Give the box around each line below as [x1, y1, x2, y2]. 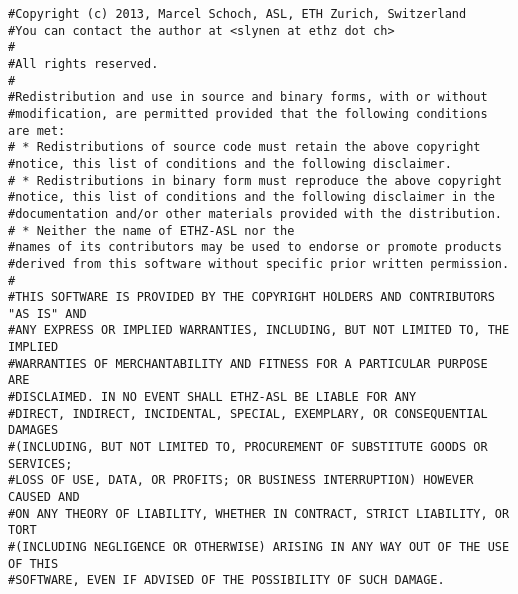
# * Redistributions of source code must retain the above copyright [8, 140, 481, 155]
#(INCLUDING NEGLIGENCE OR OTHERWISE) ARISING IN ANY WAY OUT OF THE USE [8, 540, 510, 554]
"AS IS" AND [8, 306, 87, 321]
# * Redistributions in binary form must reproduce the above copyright [8, 173, 502, 188]
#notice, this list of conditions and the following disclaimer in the [8, 190, 495, 205]
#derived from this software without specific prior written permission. [8, 256, 510, 271]
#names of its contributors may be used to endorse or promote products [8, 240, 502, 255]
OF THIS [8, 556, 59, 571]
